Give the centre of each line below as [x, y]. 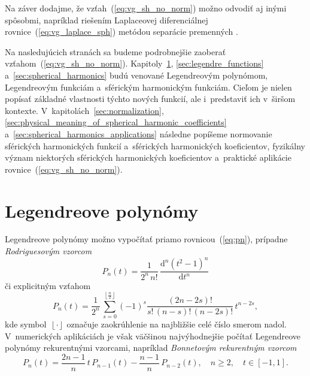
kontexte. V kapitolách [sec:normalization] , [84, 110]
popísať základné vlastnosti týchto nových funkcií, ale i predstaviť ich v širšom [150, 99]
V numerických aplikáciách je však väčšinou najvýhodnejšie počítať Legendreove [153, 336]
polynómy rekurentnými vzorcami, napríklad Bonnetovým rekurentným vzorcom [151, 348]
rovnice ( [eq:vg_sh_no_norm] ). [64, 169]
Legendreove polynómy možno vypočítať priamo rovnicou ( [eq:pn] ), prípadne [146, 239]
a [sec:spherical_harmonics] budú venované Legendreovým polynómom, [136, 75]
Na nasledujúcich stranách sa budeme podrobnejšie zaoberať [116, 51]
